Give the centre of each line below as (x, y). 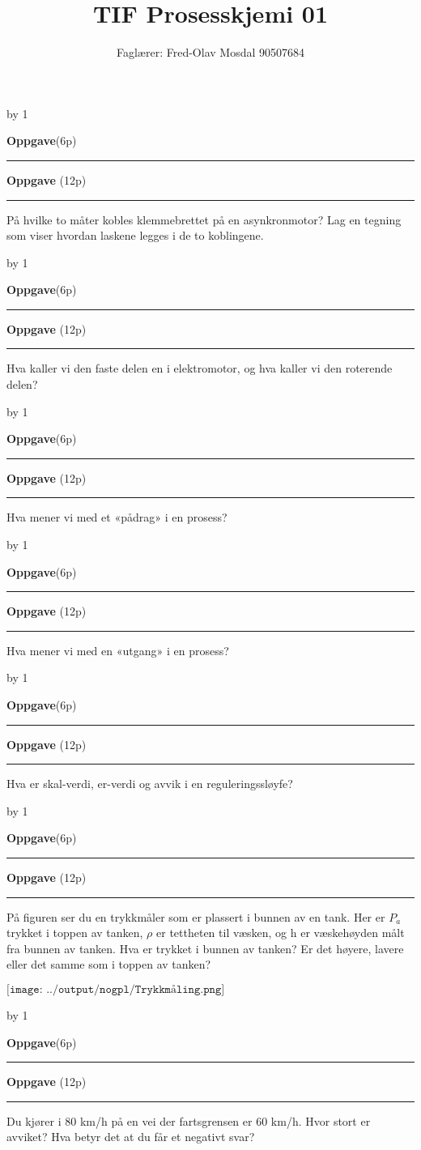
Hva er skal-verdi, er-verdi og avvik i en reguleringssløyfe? (150, 784)
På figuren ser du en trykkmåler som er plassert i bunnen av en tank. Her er (196, 916)
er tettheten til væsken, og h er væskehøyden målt (281, 933)
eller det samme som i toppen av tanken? (109, 964)
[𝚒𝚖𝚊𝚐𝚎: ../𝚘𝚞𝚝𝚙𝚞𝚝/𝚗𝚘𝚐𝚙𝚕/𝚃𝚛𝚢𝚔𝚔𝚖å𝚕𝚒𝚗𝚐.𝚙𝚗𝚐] (116, 989)
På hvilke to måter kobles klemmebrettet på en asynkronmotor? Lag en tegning (204, 219)
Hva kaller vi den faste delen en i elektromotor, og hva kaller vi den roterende (200, 368)
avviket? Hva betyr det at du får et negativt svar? (131, 1137)
